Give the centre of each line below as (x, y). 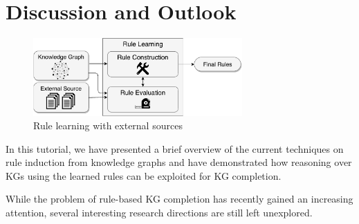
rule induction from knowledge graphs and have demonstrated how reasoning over (179, 162)
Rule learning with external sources (108, 125)
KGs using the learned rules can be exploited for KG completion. (144, 175)
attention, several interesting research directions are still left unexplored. (159, 213)
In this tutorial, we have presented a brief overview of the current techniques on (175, 148)
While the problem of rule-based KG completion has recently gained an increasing (179, 199)
